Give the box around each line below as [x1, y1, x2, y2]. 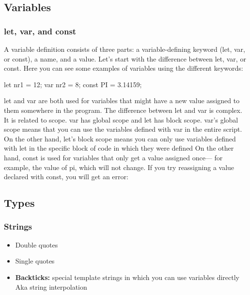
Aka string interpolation [15, 281, 87, 292]
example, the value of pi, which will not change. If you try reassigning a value [4, 162, 234, 172]
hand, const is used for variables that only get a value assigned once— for [4, 152, 223, 162]
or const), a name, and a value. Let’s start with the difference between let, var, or [4, 53, 246, 63]
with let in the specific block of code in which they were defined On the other [4, 143, 234, 153]
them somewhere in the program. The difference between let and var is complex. [4, 105, 242, 115]
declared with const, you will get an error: [4, 171, 128, 182]
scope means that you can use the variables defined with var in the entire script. [4, 124, 242, 134]
